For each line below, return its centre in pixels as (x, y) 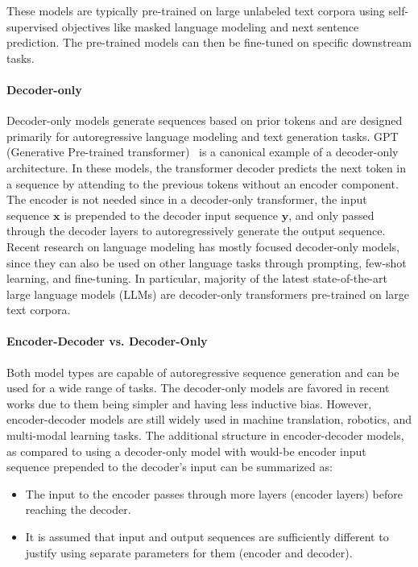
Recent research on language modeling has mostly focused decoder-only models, (203, 246)
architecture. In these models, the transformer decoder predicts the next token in (207, 167)
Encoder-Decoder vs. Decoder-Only (107, 341)
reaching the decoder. (78, 509)
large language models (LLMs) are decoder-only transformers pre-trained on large (208, 294)
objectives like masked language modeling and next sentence (210, 26)
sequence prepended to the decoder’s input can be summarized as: (170, 467)
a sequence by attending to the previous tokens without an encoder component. (203, 183)
